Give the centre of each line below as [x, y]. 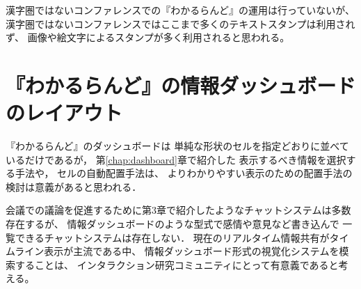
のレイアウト [64, 112]
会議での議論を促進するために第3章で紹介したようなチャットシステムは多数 [178, 210]
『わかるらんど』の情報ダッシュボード [181, 85]
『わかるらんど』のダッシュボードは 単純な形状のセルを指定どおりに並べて [177, 146]
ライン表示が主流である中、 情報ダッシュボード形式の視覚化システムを [177, 251]
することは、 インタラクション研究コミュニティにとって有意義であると [177, 264]
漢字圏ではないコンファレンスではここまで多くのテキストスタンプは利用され [180, 23]
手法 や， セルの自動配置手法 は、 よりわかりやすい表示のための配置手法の [184, 173]
